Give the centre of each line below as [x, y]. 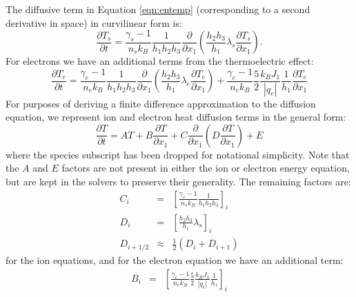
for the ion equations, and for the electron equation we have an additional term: [175, 260]
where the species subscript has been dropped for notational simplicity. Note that [178, 154]
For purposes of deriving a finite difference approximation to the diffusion [161, 103]
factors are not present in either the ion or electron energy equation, [206, 168]
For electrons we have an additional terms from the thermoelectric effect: [160, 61]
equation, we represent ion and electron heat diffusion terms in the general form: [176, 117]
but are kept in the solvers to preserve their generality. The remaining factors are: [178, 182]
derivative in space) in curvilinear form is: [94, 22]
